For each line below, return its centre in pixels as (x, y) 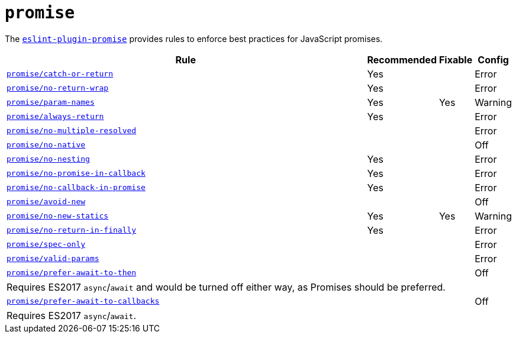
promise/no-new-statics (58, 216)
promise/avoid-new (46, 202)
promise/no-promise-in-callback (76, 173)
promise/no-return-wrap (58, 88)
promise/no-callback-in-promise (76, 188)
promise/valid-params (53, 259)
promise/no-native (46, 145)
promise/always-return (55, 117)
